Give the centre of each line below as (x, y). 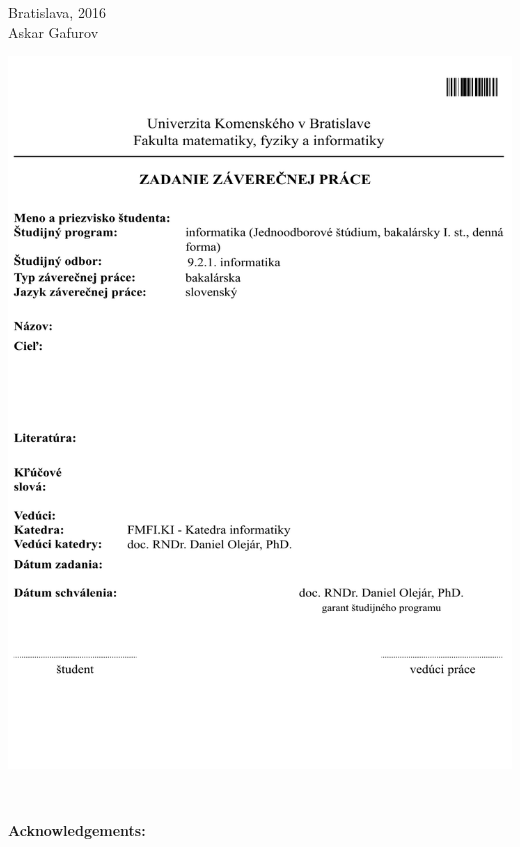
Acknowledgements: (77, 830)
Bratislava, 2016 (57, 12)
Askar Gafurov (53, 31)
